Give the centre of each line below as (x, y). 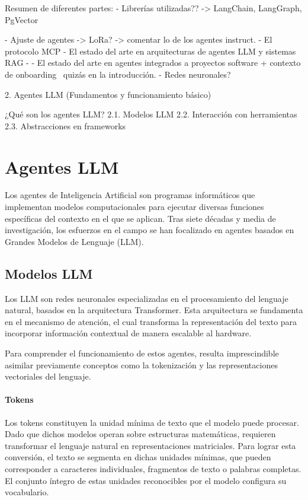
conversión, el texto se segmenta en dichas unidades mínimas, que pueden (138, 457)
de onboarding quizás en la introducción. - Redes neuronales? (118, 74)
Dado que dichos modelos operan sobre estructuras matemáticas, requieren (140, 434)
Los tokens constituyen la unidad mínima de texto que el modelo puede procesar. (152, 422)
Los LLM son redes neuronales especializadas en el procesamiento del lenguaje (147, 298)
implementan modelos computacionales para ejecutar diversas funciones (134, 207)
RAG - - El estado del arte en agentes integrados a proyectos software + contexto (153, 63)
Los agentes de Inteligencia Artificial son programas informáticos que (130, 195)
